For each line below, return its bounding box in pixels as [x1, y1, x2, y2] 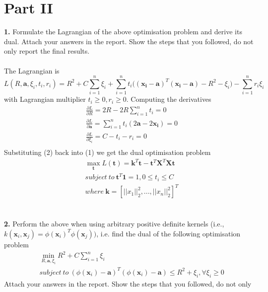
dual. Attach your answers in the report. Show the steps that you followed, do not [4, 36, 254, 46]
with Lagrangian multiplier [4, 94, 86, 104]
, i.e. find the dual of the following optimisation [96, 228, 241, 238]
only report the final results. [4, 46, 90, 56]
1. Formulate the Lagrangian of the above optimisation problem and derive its [4, 26, 242, 37]
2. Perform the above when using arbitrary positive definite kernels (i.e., [4, 219, 224, 229]
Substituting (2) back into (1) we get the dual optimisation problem [4, 147, 211, 157]
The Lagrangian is [4, 65, 60, 75]
